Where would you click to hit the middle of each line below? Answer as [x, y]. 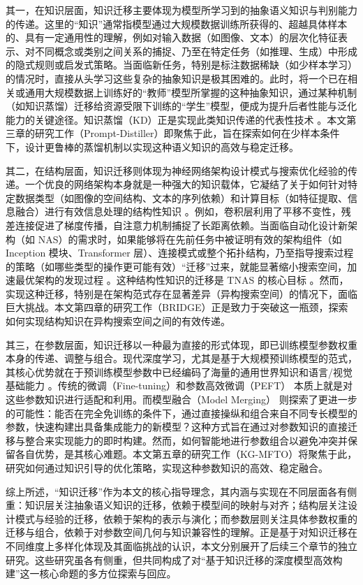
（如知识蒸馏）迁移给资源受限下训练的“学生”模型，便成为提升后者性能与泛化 [181, 106]
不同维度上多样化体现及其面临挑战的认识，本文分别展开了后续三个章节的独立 [181, 546]
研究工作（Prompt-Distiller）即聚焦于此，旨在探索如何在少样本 [177, 133]
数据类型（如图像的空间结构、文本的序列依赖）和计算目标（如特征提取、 [181, 197]
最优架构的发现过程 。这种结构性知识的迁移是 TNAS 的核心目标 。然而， [182, 280]
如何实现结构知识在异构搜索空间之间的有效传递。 [118, 321]
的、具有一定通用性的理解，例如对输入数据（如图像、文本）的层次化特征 [172, 37]
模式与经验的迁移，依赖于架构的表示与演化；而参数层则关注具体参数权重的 [186, 518]
